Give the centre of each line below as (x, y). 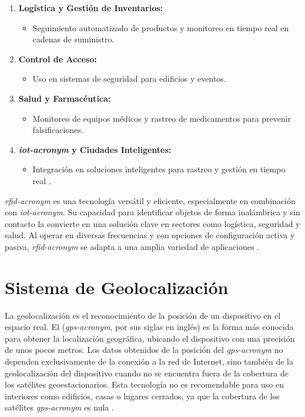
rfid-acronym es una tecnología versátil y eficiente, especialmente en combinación (150, 200)
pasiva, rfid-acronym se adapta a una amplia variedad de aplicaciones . (132, 246)
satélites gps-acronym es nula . (59, 407)
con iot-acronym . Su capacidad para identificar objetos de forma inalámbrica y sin (152, 212)
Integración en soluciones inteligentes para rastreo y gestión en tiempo (159, 169)
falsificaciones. (58, 130)
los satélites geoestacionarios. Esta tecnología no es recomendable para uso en (144, 384)
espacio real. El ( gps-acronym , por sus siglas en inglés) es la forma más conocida (149, 327)
